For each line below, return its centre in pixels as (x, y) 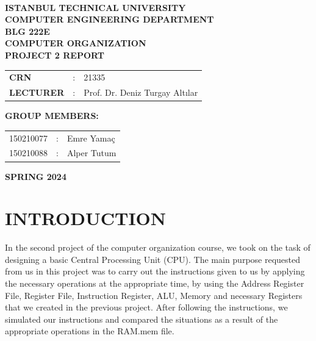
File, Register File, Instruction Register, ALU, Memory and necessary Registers (154, 295)
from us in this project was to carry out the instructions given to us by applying (155, 271)
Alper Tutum (92, 153)
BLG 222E (27, 31)
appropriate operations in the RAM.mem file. (90, 331)
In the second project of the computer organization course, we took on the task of (158, 247)
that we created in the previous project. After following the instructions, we (146, 307)
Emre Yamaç (91, 138)
